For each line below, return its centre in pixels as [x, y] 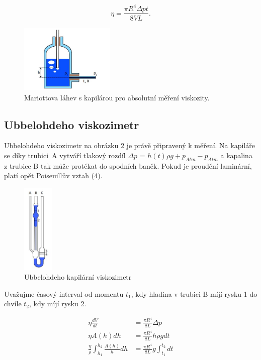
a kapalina [236, 155]
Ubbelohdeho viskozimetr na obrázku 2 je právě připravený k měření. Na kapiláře [129, 145]
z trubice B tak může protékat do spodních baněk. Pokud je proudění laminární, [128, 165]
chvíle [13, 304]
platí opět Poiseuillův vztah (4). [53, 175]
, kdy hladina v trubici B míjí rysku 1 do [194, 293]
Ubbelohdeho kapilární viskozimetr [78, 277]
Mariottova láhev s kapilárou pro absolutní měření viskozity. [117, 97]
